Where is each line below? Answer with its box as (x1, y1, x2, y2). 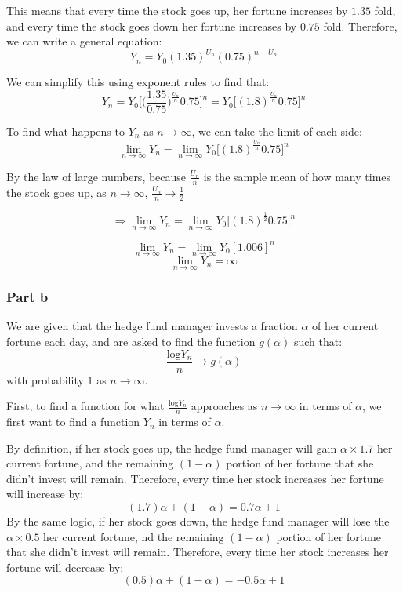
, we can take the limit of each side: (191, 122, 362, 139)
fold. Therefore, (323, 17, 398, 34)
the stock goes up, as (6, 184, 107, 200)
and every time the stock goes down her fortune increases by (6, 17, 297, 34)
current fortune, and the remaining (6, 455, 174, 471)
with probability (6, 371, 84, 387)
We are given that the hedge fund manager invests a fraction (6, 318, 298, 334)
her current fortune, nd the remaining (43, 528, 224, 544)
